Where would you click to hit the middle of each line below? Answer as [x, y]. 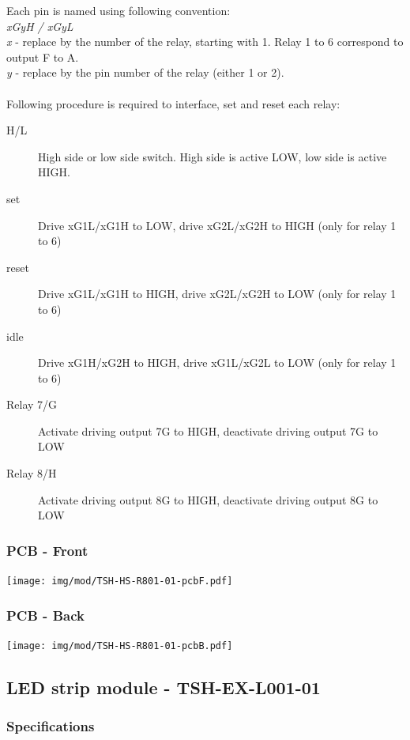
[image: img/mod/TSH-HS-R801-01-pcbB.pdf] [120, 646]
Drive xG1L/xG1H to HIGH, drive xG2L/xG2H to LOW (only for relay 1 [217, 294]
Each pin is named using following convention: [118, 10]
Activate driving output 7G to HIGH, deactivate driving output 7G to [208, 430]
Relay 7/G [32, 404]
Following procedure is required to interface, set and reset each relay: [173, 103]
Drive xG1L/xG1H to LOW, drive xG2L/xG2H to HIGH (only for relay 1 [217, 225]
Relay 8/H [32, 473]
